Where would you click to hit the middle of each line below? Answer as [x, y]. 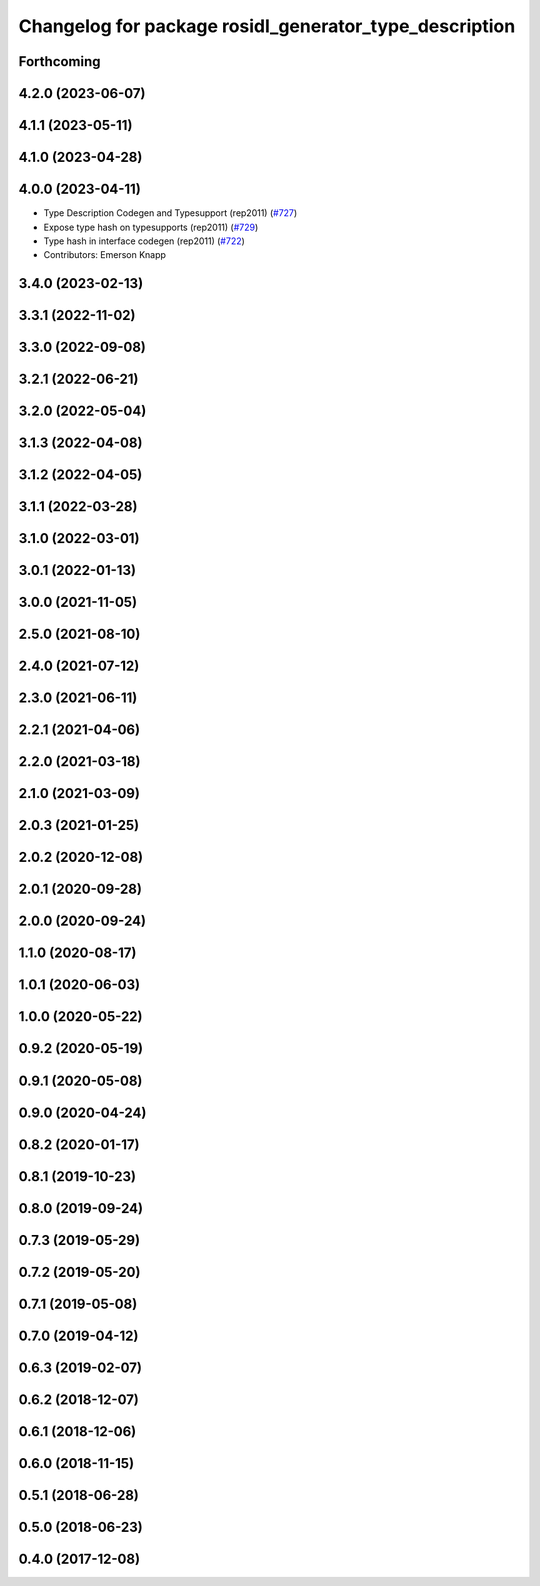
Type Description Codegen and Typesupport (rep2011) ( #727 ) [170, 213]
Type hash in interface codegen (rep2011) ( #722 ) [144, 241]
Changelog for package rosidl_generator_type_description [267, 26]
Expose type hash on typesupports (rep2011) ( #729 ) [151, 227]
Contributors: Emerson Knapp [105, 255]
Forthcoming [59, 61]
